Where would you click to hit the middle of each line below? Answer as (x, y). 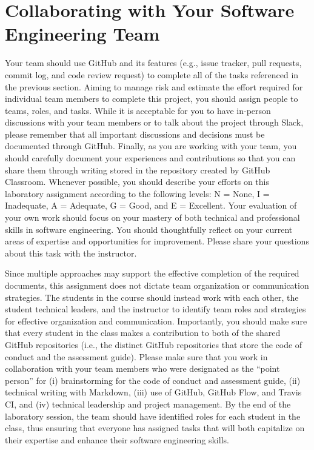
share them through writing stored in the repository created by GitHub (138, 170)
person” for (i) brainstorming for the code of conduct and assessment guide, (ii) (153, 380)
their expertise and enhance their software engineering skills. (117, 439)
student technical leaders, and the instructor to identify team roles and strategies (155, 309)
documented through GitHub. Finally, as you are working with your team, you (151, 146)
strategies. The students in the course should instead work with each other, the (152, 297)
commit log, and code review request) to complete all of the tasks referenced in (152, 74)
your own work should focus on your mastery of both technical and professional (152, 217)
